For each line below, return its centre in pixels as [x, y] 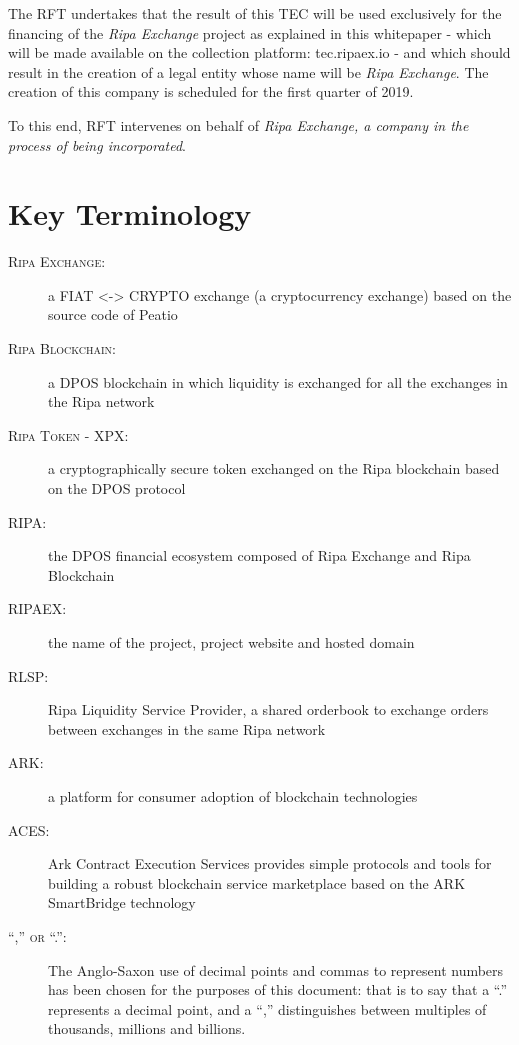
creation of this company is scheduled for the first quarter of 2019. [211, 91]
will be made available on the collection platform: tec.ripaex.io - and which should [259, 52]
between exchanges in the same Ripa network [187, 728]
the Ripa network [101, 401]
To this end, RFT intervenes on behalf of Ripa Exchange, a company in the [238, 124]
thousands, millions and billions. [147, 1028]
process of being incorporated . [97, 144]
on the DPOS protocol [117, 488]
